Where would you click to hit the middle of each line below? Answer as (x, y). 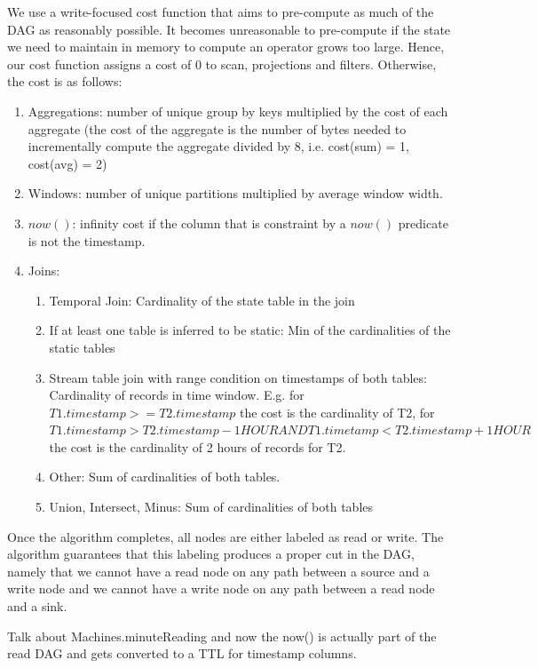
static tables (82, 347)
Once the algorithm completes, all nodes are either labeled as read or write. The (225, 536)
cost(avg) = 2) (67, 163)
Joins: (44, 270)
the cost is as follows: (65, 81)
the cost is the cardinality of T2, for (337, 412)
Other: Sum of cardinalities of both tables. (165, 477)
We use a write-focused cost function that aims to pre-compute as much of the (221, 12)
